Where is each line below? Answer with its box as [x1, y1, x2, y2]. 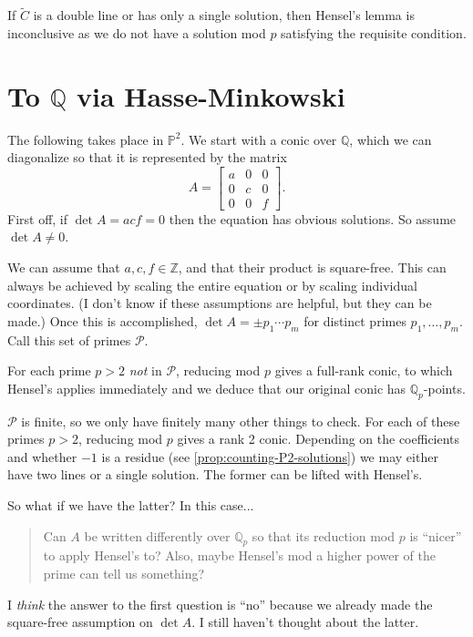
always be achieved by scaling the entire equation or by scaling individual [7, 275, 417, 294]
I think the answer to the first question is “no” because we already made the [7, 594, 433, 613]
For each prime [7, 361, 91, 380]
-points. [423, 378, 466, 397]
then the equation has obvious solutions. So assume [169, 209, 457, 228]
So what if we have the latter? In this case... [7, 495, 254, 514]
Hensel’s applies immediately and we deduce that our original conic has [7, 378, 406, 397]
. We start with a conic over [180, 129, 337, 149]
